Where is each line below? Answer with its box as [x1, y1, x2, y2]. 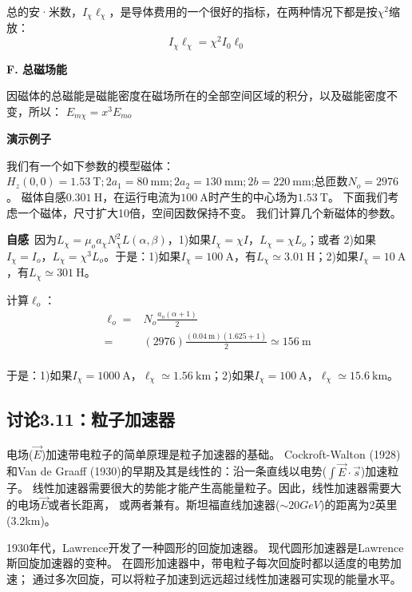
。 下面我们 [327, 189, 388, 205]
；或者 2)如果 [306, 231, 377, 248]
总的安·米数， [6, 3, 82, 19]
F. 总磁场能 [6, 60, 67, 77]
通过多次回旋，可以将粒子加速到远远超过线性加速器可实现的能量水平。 [32, 570, 402, 586]
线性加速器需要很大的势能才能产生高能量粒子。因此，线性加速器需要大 [32, 479, 402, 495]
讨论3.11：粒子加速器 [6, 406, 175, 431]
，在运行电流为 [102, 189, 181, 205]
